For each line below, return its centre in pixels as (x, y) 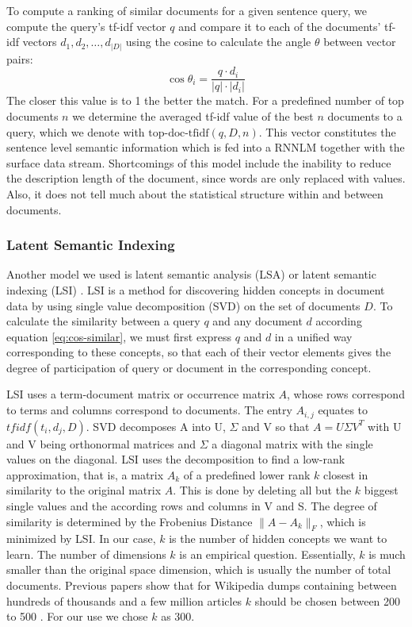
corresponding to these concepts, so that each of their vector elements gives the (199, 352)
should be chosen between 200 (328, 600)
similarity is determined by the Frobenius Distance (130, 521)
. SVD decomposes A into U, (156, 426)
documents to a (365, 115)
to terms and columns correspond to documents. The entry (149, 410)
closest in (346, 474)
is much (387, 554)
